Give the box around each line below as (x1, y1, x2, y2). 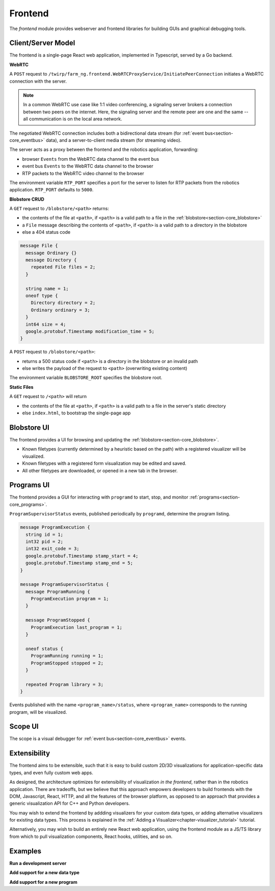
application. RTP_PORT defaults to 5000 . (9, 187, 94, 193)
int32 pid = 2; (25, 538, 64, 544)
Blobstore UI (9, 423, 49, 432)
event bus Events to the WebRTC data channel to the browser (22, 163, 154, 169)
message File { (20, 243, 58, 249)
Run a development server (9, 860, 67, 866)
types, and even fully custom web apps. (9, 770, 94, 776)
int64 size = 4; (25, 321, 66, 327)
